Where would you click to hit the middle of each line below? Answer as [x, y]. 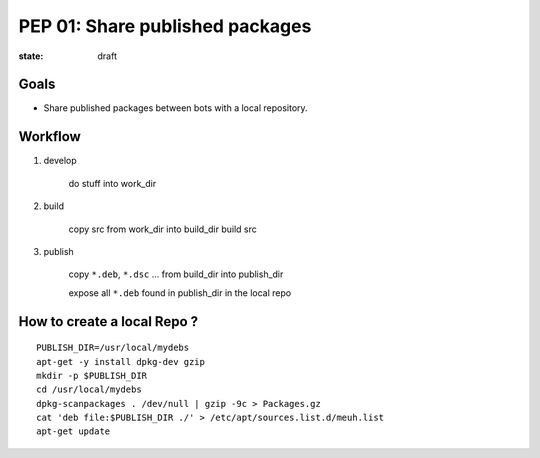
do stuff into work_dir [112, 183]
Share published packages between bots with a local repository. [176, 108]
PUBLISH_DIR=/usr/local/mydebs [113, 348]
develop [60, 161]
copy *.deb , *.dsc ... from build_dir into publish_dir [176, 274]
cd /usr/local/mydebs [89, 389]
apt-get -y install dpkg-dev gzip [120, 361]
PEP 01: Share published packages [165, 26]
